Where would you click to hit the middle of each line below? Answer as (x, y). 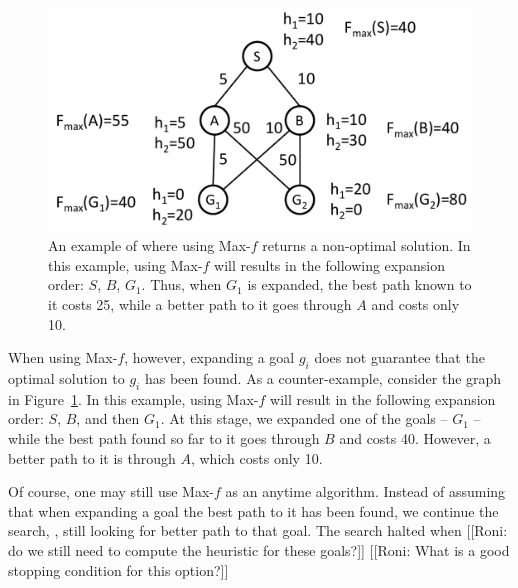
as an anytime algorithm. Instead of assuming (365, 491)
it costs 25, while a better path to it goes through (200, 303)
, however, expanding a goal (209, 357)
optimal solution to (66, 377)
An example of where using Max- (149, 245)
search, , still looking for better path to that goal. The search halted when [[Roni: (258, 530)
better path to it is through (92, 457)
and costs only (415, 303)
